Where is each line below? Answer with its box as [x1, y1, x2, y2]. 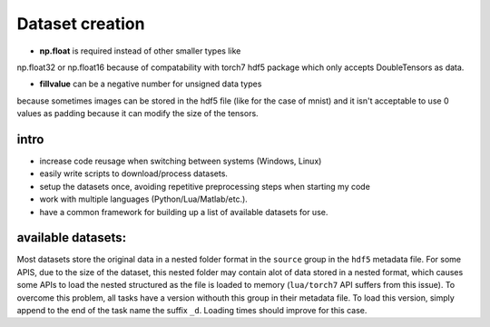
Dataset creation [16, 14, 145, 34]
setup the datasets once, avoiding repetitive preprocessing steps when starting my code [39, 181, 371, 192]
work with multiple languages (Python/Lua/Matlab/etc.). [39, 193, 249, 204]
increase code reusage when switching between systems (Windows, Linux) [39, 155, 322, 167]
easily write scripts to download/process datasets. [39, 168, 229, 179]
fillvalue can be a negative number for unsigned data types [39, 78, 262, 90]
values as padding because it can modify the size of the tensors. [16, 108, 259, 119]
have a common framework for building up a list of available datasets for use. [39, 206, 328, 217]
